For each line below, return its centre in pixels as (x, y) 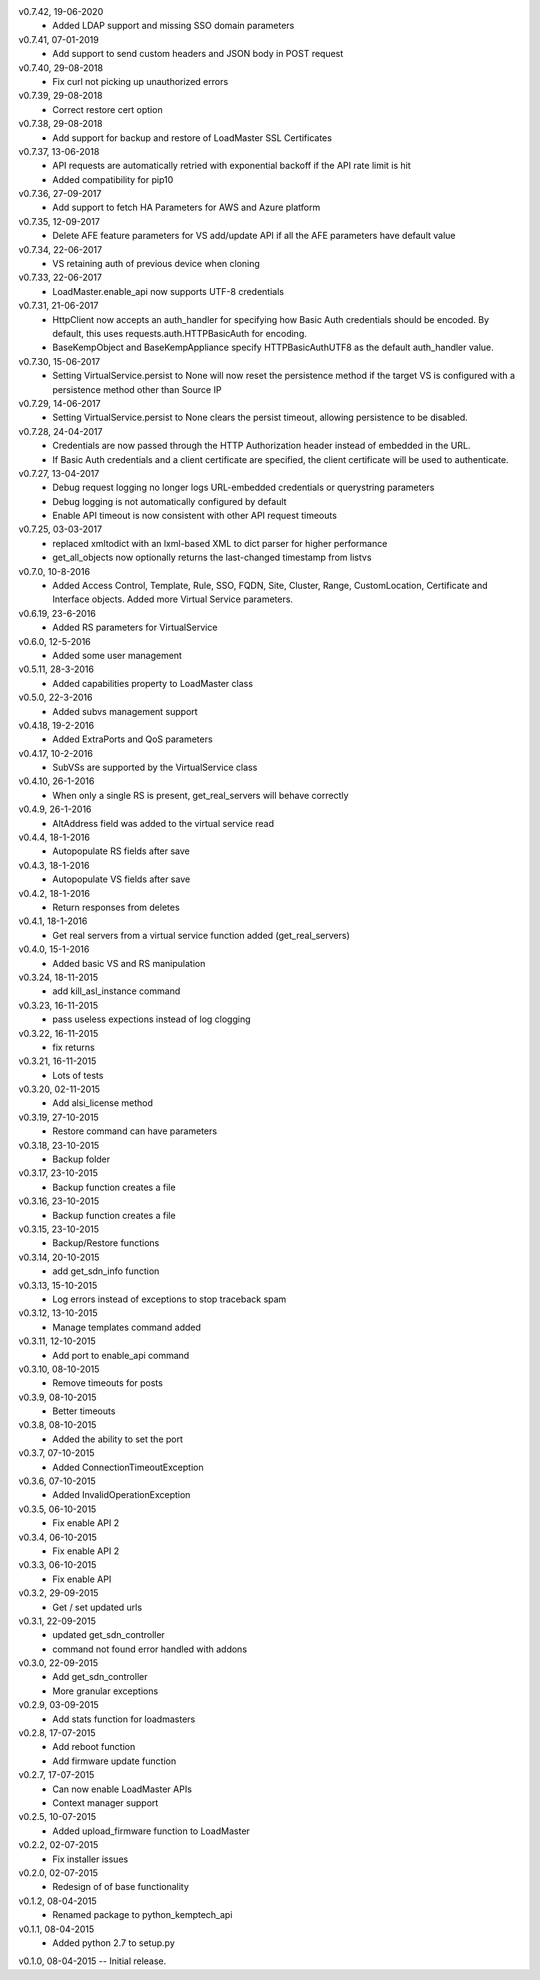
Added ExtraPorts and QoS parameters (133, 739)
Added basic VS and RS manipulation (129, 963)
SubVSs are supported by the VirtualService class (155, 767)
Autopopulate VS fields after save (121, 879)
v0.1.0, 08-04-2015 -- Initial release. (92, 1961)
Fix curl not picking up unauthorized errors (140, 81)
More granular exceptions (105, 1691)
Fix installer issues (90, 1859)
